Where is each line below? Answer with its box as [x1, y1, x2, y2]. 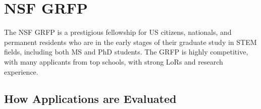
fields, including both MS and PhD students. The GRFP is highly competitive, [4, 46, 248, 57]
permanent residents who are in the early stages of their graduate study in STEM [4, 36, 257, 47]
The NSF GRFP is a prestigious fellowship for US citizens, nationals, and [4, 27, 232, 37]
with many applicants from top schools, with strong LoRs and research [4, 56, 223, 67]
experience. [4, 66, 38, 77]
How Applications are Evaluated [4, 91, 177, 106]
